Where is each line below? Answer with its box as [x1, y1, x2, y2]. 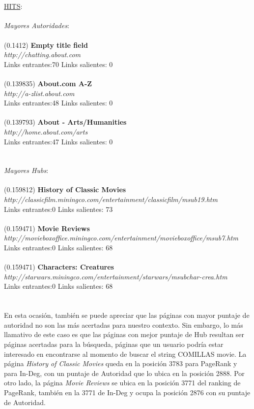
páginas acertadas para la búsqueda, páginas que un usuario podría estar [4, 339, 224, 349]
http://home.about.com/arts [4, 126, 88, 136]
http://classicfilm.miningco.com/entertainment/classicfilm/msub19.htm [4, 194, 218, 204]
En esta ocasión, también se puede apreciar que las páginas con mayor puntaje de [4, 310, 250, 320]
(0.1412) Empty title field [4, 39, 88, 50]
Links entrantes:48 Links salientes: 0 [4, 98, 113, 108]
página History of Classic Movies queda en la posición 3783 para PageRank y [4, 358, 237, 369]
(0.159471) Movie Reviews [4, 223, 90, 233]
